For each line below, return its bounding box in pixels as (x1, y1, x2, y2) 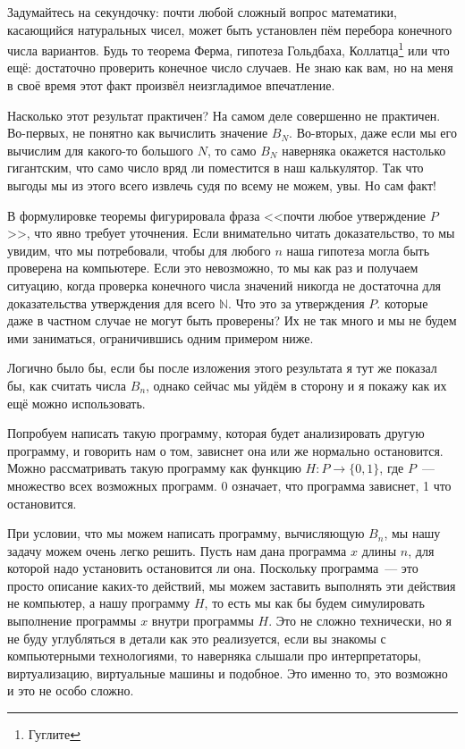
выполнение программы (7, 611, 137, 630)
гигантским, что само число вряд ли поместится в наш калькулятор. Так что (7, 158, 424, 177)
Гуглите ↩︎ (28, 725, 80, 744)
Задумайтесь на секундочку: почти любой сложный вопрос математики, (7, 3, 397, 21)
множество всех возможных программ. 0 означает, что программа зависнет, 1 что (7, 475, 452, 494)
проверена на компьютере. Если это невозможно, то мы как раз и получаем (7, 258, 418, 277)
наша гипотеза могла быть (286, 240, 430, 259)
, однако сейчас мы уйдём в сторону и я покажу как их (146, 375, 447, 394)
